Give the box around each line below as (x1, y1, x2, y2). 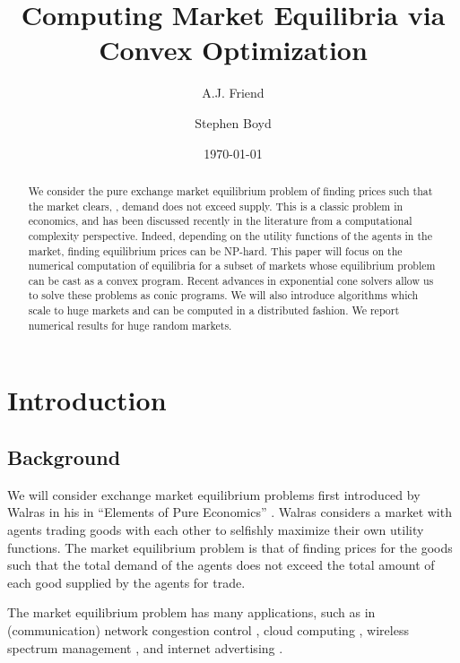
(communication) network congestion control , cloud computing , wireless (7, 621, 409, 639)
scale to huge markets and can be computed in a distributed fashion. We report (28, 303, 400, 318)
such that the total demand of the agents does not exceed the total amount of (7, 555, 435, 574)
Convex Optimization (99, 31, 368, 68)
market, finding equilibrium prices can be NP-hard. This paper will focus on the (28, 243, 403, 258)
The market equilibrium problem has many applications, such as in (7, 603, 376, 622)
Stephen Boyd (195, 113, 272, 132)
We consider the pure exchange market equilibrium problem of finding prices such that (28, 183, 433, 198)
